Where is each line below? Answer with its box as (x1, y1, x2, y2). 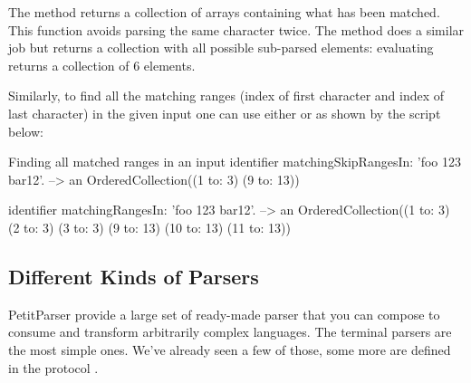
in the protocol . (8, 358, 99, 377)
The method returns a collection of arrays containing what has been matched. (8, 3, 440, 21)
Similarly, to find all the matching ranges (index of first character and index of (8, 86, 445, 105)
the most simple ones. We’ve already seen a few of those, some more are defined (8, 340, 451, 359)
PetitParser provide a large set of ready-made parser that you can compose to (8, 304, 440, 323)
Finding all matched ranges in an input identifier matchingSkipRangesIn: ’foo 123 (8, 152, 462, 171)
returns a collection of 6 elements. (8, 55, 196, 74)
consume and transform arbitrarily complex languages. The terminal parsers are (8, 322, 452, 341)
